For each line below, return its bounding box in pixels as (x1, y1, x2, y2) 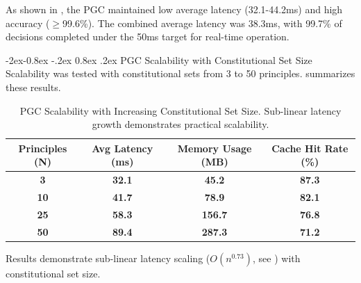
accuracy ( (6, 15, 50, 30)
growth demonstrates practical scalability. (92, 117, 269, 131)
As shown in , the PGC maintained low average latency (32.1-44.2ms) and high (6, 2, 343, 16)
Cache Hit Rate (271, 140, 349, 155)
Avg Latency (92, 140, 153, 155)
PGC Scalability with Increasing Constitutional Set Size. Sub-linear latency (19, 103, 342, 118)
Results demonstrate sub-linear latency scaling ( (6, 250, 210, 265)
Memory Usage (177, 140, 252, 155)
